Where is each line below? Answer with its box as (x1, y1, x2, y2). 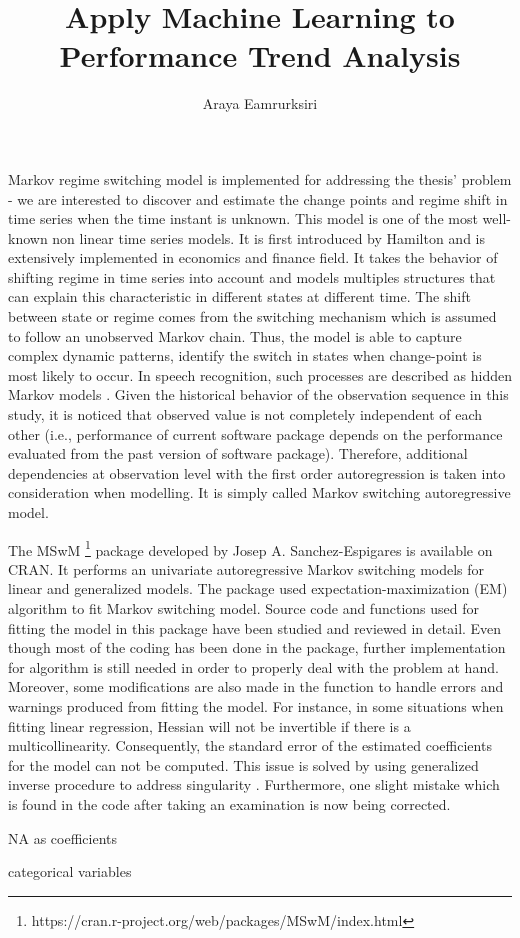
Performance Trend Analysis (59, 35, 461, 76)
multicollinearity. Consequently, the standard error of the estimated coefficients (8, 735, 492, 756)
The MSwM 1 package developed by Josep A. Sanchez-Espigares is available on (8, 536, 493, 560)
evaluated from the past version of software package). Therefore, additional (8, 443, 468, 464)
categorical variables (8, 861, 132, 882)
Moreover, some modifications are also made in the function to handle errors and (8, 676, 504, 697)
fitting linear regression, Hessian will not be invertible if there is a (8, 715, 411, 736)
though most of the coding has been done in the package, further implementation (8, 637, 506, 658)
